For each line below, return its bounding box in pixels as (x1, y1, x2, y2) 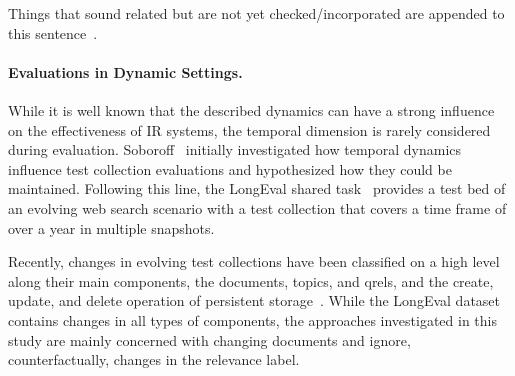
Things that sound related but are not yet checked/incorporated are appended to (8, 3, 505, 23)
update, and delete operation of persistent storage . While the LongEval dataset (8, 290, 501, 311)
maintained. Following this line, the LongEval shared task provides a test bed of (8, 178, 506, 199)
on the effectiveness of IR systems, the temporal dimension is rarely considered (8, 119, 491, 140)
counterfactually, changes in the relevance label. (8, 349, 300, 370)
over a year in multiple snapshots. (8, 217, 215, 238)
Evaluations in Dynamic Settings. (8, 61, 243, 82)
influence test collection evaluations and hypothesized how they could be (8, 158, 452, 179)
